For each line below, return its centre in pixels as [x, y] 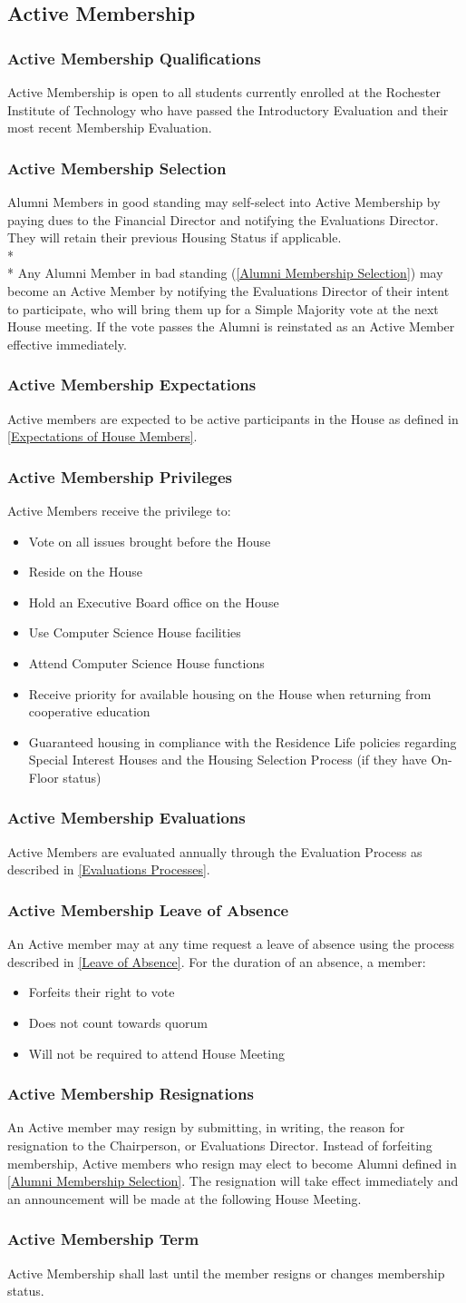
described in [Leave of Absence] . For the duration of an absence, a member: [217, 961]
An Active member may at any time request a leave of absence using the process [231, 944]
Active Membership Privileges [120, 476]
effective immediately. [67, 344]
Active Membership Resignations [131, 1094]
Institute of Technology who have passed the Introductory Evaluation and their [228, 109]
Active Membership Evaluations [126, 818]
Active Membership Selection [117, 168]
